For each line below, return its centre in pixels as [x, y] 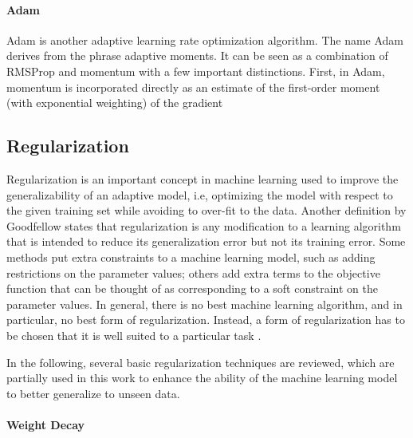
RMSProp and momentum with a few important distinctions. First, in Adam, [196, 71]
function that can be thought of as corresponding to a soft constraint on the [192, 288]
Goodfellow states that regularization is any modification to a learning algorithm [204, 225]
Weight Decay [46, 424]
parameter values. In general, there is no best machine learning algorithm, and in [205, 304]
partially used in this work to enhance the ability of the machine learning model [202, 378]
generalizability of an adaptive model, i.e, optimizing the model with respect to [200, 194]
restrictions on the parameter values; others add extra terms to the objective [193, 272]
